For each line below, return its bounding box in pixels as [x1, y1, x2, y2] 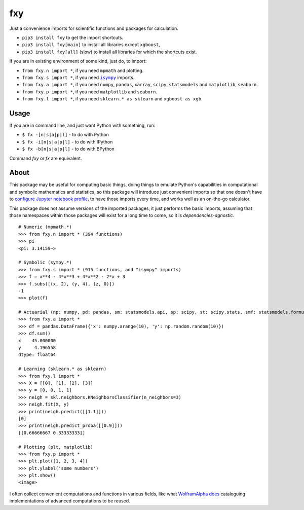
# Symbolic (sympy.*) [18, 260, 72, 266]
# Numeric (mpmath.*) [18, 224, 72, 230]
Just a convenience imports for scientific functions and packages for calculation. [9, 25, 178, 31]
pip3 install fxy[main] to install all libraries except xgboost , [22, 42, 161, 48]
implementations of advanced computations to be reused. [9, 498, 130, 504]
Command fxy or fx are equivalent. [9, 155, 82, 161]
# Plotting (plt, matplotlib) [18, 444, 94, 450]
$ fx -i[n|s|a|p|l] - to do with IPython [22, 138, 113, 144]
